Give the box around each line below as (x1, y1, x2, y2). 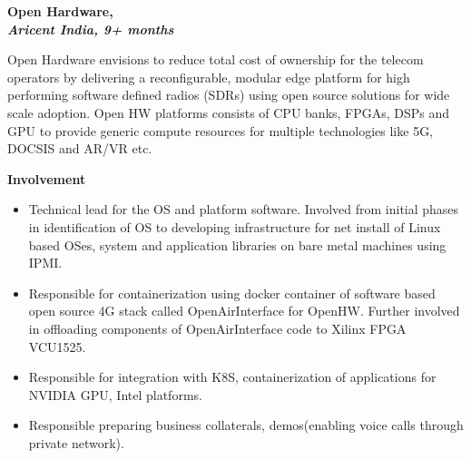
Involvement (7, 169, 86, 188)
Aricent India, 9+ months (7, 19, 174, 38)
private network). (28, 433, 124, 452)
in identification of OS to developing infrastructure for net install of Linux (28, 217, 441, 236)
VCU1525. (28, 337, 86, 356)
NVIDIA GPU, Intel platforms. (28, 385, 202, 404)
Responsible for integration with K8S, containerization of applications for (28, 367, 437, 386)
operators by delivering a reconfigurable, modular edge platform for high (7, 67, 410, 86)
